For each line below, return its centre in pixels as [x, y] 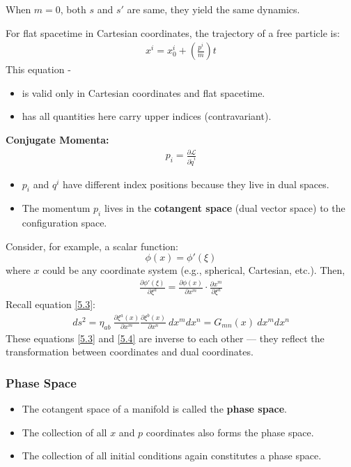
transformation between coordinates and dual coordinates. [130, 352]
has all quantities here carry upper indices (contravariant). [147, 116]
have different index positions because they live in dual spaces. [196, 184]
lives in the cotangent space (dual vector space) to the [225, 208]
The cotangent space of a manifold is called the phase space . [154, 408]
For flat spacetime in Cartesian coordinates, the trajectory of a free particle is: [173, 32]
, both [73, 9]
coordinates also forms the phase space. [230, 432]
